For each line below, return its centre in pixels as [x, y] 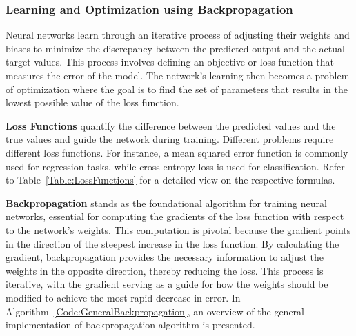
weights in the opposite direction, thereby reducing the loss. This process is [165, 270]
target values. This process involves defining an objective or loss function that [170, 62]
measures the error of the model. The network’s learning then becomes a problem [178, 75]
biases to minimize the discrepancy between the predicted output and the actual [175, 48]
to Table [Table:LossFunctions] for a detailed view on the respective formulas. [170, 180]
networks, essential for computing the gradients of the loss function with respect [175, 216]
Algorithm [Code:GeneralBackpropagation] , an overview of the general [155, 311]
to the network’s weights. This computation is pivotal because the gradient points [178, 229]
